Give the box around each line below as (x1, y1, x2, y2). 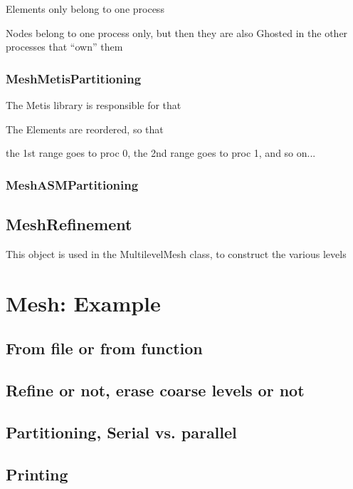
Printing (6, 463, 68, 485)
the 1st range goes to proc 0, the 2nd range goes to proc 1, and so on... (6, 145, 316, 160)
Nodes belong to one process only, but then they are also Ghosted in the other (6, 25, 348, 40)
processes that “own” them (6, 39, 123, 54)
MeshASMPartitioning (6, 175, 139, 193)
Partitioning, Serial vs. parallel (6, 421, 237, 443)
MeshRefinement (6, 213, 132, 235)
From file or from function (6, 337, 203, 359)
